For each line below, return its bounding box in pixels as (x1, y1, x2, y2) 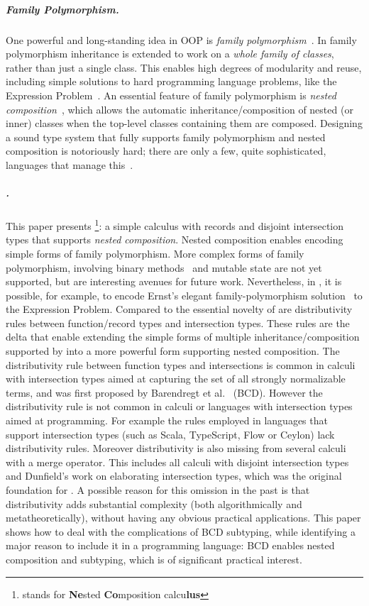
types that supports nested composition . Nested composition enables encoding (6, 232, 343, 247)
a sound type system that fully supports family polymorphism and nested (6, 129, 326, 144)
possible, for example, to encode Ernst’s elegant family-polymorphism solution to (6, 287, 363, 302)
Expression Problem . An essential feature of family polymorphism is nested (6, 87, 336, 102)
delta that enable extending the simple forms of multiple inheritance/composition (6, 329, 360, 344)
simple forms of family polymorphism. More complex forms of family (6, 246, 304, 260)
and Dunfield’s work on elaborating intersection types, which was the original (6, 468, 342, 483)
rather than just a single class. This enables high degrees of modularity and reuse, (6, 60, 362, 75)
